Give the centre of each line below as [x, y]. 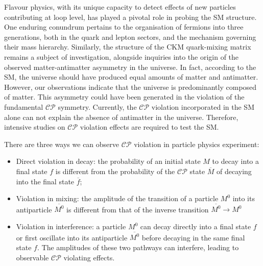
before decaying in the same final [193, 237]
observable [32, 257]
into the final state [45, 181]
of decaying [234, 171]
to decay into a [235, 161]
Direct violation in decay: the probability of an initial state [108, 161]
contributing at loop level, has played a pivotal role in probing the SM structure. [130, 17]
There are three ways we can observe [62, 144]
